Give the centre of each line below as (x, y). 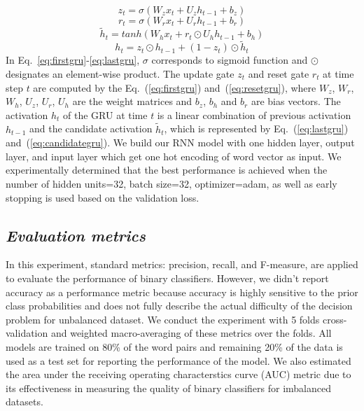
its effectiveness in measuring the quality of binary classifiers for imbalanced (169, 388)
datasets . (24, 402)
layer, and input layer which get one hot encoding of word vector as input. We (174, 156)
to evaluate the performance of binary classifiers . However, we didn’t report (167, 278)
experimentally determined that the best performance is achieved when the (167, 170)
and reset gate (279, 74)
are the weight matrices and (132, 101)
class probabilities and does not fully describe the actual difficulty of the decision (179, 306)
